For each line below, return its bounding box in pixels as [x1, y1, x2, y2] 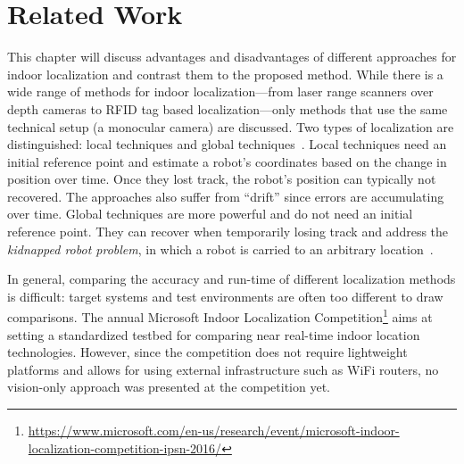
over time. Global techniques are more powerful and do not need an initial [7, 204, 413, 223]
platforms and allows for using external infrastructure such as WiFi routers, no [7, 360, 439, 378]
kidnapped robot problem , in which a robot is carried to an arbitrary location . [7, 239, 434, 258]
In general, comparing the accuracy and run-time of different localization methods [7, 269, 456, 288]
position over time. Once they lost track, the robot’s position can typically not [7, 170, 436, 188]
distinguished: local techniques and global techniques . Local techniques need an [7, 135, 447, 153]
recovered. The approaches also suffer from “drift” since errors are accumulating [7, 186, 444, 205]
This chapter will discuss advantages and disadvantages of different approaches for [7, 47, 457, 66]
